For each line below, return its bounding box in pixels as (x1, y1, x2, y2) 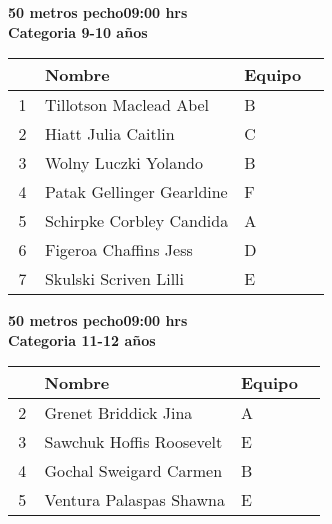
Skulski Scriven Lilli (44, 267, 184, 291)
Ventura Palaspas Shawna (44, 488, 225, 512)
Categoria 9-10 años (8, 21, 148, 42)
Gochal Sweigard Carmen (44, 459, 223, 483)
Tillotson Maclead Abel (44, 93, 210, 117)
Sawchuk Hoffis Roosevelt (44, 430, 223, 454)
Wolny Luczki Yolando (44, 151, 203, 175)
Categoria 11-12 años (8, 329, 156, 350)
